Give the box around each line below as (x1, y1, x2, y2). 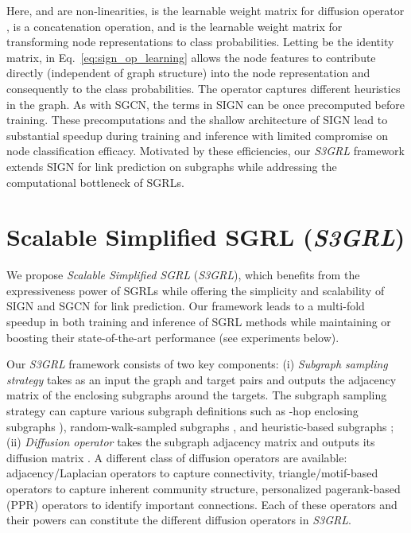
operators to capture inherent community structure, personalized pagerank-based (6, 480, 401, 496)
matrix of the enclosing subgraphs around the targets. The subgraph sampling (6, 387, 387, 403)
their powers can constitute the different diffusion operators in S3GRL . (6, 512, 351, 528)
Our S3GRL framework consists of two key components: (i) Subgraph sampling (6, 356, 388, 372)
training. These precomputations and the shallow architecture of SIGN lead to (6, 111, 388, 128)
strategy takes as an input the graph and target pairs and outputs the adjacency (6, 371, 397, 387)
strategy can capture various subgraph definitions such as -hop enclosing (6, 403, 359, 418)
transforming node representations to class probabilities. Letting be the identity (6, 33, 394, 50)
